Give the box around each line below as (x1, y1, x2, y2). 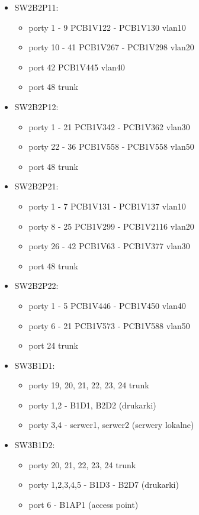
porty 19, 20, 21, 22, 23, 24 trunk (28, 379, 149, 391)
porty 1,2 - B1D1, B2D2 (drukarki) (28, 398, 156, 411)
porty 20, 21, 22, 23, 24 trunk (28, 458, 136, 471)
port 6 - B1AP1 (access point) (28, 498, 139, 510)
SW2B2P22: (14, 279, 59, 292)
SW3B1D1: (14, 359, 55, 371)
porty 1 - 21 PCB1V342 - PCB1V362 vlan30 (28, 120, 190, 133)
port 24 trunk (28, 339, 78, 352)
